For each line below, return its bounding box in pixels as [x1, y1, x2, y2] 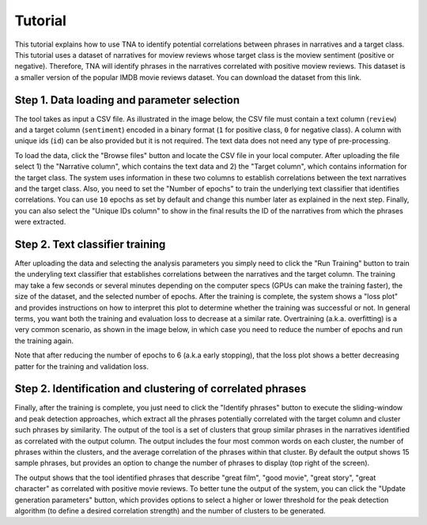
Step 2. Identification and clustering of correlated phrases [14, 382, 307, 395]
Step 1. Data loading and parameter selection [14, 93, 240, 107]
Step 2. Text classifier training [14, 237, 166, 251]
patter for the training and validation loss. [14, 361, 149, 371]
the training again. [14, 336, 74, 346]
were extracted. [14, 217, 66, 227]
